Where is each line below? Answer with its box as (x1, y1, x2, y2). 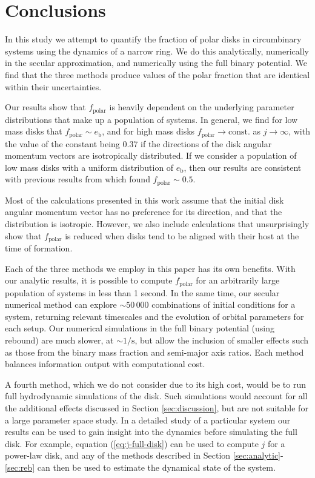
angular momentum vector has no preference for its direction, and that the (5, 205, 282, 218)
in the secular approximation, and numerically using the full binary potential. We (5, 56, 307, 69)
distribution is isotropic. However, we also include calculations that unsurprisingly (5, 217, 310, 230)
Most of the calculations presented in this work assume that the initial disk (5, 193, 284, 206)
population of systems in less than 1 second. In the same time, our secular (5, 286, 280, 299)
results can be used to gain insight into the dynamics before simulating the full (5, 425, 297, 438)
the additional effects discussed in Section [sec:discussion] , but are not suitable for (5, 402, 308, 414)
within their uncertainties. (5, 80, 102, 93)
